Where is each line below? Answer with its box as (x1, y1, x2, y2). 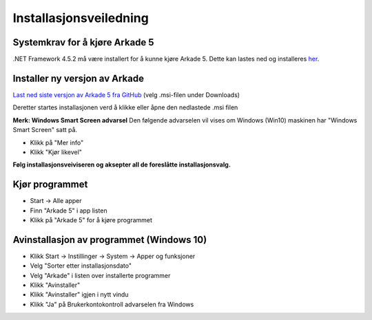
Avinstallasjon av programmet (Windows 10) (12, 234, 207, 246)
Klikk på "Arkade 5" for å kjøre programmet (30, 216, 153, 224)
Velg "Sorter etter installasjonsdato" (30, 262, 132, 270)
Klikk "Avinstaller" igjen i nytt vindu (30, 290, 129, 299)
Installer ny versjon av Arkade (12, 72, 145, 84)
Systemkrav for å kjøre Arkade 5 (12, 36, 154, 48)
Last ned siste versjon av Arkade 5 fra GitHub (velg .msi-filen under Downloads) (12, 90, 240, 99)
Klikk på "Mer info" (30, 138, 84, 147)
